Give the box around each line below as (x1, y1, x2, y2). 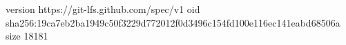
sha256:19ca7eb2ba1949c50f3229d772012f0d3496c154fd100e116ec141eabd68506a (6, 15, 340, 29)
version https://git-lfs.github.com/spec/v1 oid (6, 2, 200, 16)
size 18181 (6, 29, 48, 43)
